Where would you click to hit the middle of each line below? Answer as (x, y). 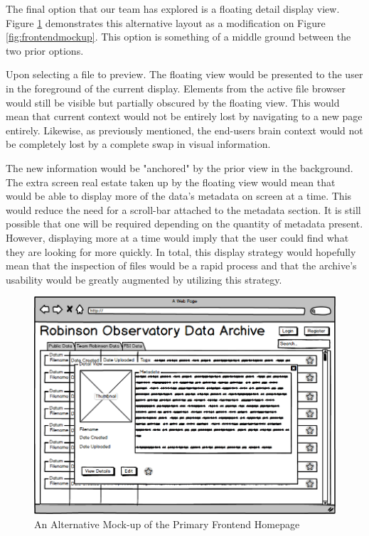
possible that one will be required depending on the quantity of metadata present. (184, 224)
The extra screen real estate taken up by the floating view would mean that (171, 182)
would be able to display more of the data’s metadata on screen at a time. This (179, 196)
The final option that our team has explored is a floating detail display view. (173, 9)
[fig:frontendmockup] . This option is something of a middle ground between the (178, 37)
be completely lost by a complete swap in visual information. (138, 144)
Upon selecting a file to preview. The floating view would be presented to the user (184, 74)
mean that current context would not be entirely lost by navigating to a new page (184, 116)
